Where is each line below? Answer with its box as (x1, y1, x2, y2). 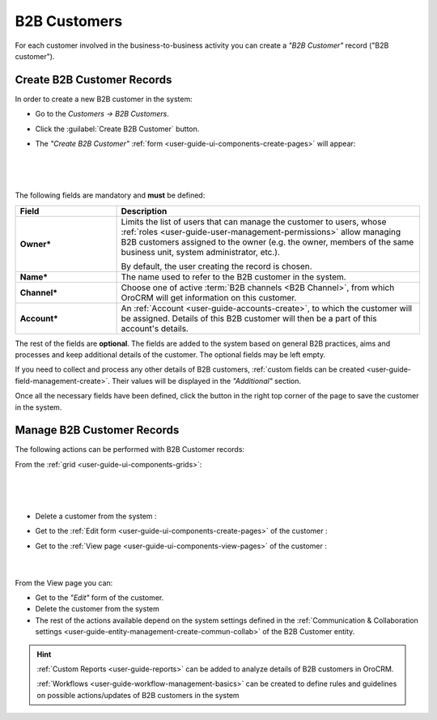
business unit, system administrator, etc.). (121, 246, 281, 258)
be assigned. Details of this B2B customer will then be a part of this (121, 313, 377, 324)
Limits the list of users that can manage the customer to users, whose (121, 215, 387, 227)
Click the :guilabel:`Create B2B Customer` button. (35, 124, 200, 134)
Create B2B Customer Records (15, 73, 172, 87)
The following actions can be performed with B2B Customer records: (15, 445, 245, 454)
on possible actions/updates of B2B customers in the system (36, 690, 240, 700)
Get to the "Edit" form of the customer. (35, 592, 164, 603)
